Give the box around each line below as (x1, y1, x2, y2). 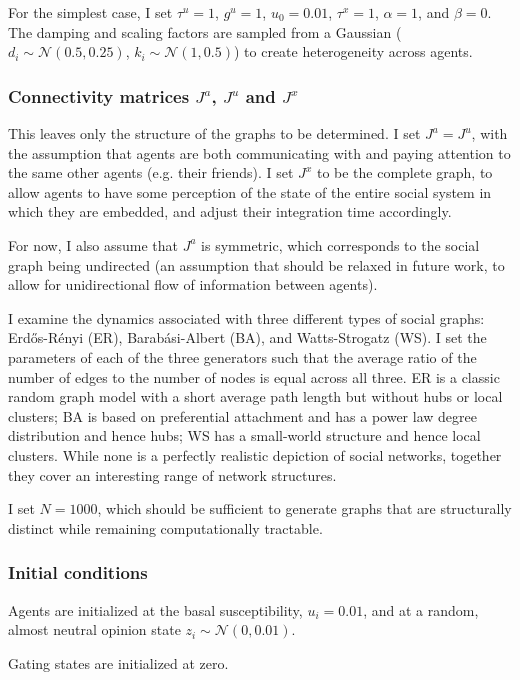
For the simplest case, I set (8, 2, 173, 22)
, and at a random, (363, 599, 479, 620)
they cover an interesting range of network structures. (8, 464, 337, 485)
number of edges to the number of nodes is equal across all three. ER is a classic (8, 366, 500, 387)
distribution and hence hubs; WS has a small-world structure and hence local (8, 425, 481, 446)
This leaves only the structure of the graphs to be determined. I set (8, 123, 421, 143)
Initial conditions (8, 560, 148, 585)
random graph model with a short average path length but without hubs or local (8, 386, 503, 407)
